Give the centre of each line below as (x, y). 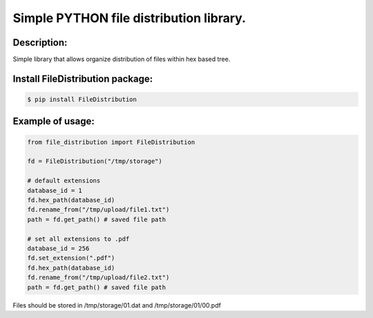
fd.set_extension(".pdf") (71, 258)
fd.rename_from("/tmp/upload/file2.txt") (98, 278)
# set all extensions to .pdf (78, 239)
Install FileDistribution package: (83, 78)
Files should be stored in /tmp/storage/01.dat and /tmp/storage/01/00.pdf (117, 305)
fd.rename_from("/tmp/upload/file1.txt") (98, 210)
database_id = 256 (58, 248)
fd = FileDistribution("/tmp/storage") (95, 161)
